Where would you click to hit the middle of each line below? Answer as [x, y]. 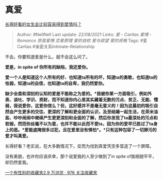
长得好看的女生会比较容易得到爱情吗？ [43, 24]
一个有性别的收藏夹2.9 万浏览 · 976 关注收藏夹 [51, 172]
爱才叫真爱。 [18, 136]
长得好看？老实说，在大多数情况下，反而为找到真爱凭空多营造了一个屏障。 [79, 146]
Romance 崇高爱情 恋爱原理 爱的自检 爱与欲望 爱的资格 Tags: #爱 [82, 40]
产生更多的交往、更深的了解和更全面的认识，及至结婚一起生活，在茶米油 [86, 111]
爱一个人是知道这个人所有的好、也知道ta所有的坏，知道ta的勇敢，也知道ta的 [81, 77]
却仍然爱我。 [18, 162]
